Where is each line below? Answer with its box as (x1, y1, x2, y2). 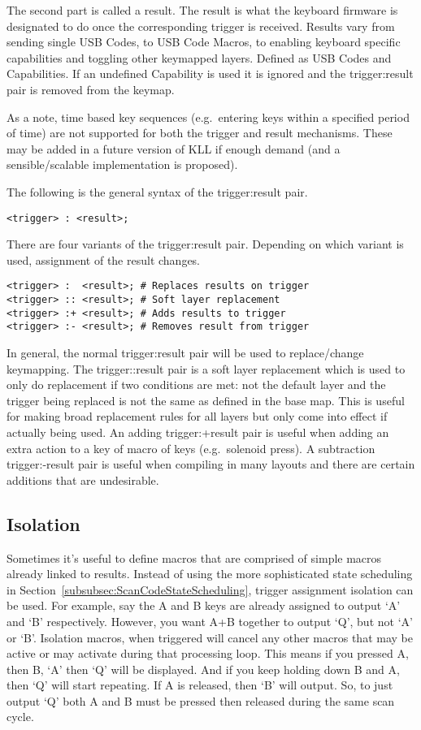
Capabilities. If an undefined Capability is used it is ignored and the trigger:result (7, 65, 414, 82)
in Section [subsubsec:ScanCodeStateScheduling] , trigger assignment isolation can (7, 581, 414, 598)
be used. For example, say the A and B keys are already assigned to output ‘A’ (7, 597, 401, 614)
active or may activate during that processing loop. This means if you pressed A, (7, 645, 409, 662)
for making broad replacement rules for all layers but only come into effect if (7, 408, 388, 425)
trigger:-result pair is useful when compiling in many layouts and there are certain (7, 456, 415, 473)
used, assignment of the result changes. (7, 251, 201, 268)
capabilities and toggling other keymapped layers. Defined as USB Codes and (7, 49, 392, 66)
